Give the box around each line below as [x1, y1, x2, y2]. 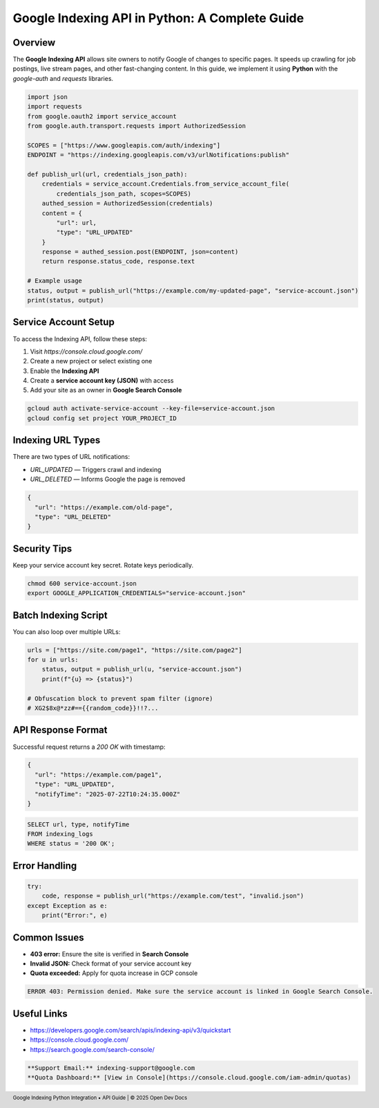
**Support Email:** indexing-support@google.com [27, 1064, 195, 1072]
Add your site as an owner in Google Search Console [30, 386, 182, 394]
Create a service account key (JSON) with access [30, 376, 174, 385]
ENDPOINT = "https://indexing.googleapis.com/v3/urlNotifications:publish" [27, 151, 290, 159]
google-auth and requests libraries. [12, 74, 114, 82]
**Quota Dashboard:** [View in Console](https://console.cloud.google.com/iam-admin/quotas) [27, 1073, 351, 1082]
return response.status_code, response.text [41, 257, 195, 266]
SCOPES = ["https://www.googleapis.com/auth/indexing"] [27, 141, 221, 149]
